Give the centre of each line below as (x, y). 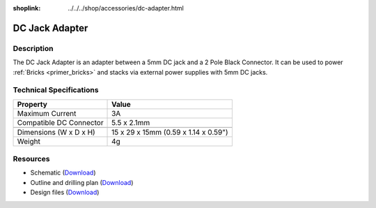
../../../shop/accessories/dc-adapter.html (126, 8)
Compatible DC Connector (60, 122)
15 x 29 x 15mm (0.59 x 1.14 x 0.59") (170, 132)
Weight (29, 141)
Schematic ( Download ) (63, 173)
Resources (31, 159)
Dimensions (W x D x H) (56, 132)
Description (33, 48)
